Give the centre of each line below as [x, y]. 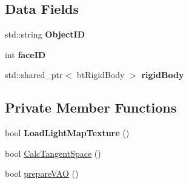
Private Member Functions [91, 107]
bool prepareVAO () [42, 173]
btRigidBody [101, 75]
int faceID [25, 54]
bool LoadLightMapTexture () [67, 133]
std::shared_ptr [34, 75]
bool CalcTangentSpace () [53, 153]
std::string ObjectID [45, 34]
